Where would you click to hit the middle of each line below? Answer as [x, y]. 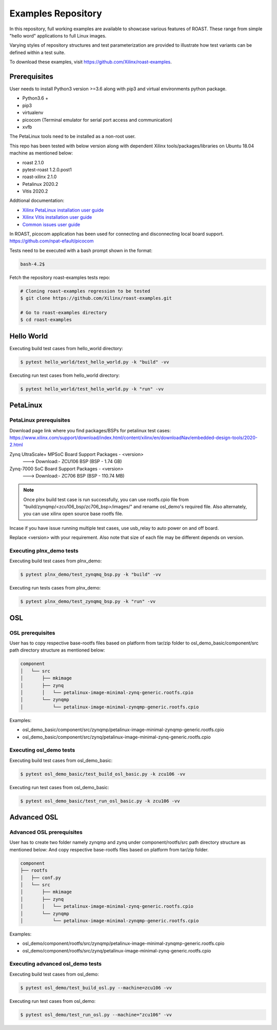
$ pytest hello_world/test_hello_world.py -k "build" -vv [95, 362]
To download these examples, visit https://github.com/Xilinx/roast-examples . [91, 62]
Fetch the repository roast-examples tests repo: [60, 277]
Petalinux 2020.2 [40, 184]
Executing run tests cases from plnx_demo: [55, 588]
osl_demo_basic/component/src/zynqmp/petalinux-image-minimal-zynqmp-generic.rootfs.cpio [123, 730]
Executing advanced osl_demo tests [56, 964]
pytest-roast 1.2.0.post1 [47, 169]
